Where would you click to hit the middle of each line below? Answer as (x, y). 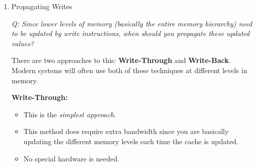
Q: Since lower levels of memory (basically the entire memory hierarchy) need (132, 23)
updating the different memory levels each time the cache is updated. (131, 141)
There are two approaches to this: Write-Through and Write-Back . (121, 60)
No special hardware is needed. (71, 158)
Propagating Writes (42, 6)
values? (23, 43)
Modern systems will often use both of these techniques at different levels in (129, 70)
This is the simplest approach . (70, 114)
